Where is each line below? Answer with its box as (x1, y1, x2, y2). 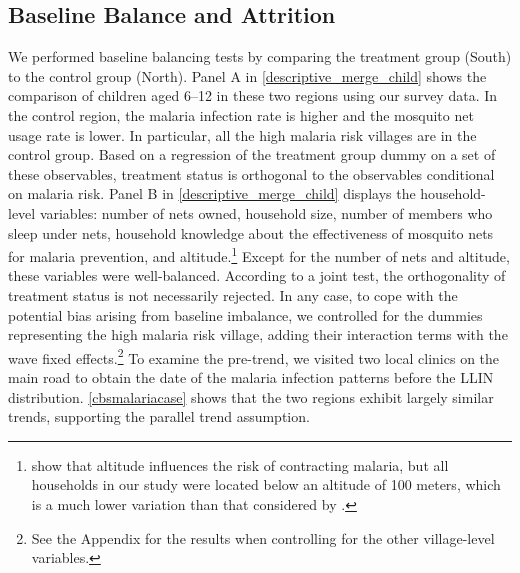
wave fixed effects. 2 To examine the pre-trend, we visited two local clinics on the (8, 344, 500, 368)
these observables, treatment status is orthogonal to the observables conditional (8, 163, 495, 184)
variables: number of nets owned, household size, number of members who (39, 202, 493, 223)
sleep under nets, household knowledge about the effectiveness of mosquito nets (8, 222, 494, 243)
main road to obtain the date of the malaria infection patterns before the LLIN (8, 367, 494, 388)
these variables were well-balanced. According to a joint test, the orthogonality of (8, 265, 506, 286)
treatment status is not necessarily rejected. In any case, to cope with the (8, 284, 458, 305)
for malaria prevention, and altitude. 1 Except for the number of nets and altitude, (8, 243, 510, 266)
